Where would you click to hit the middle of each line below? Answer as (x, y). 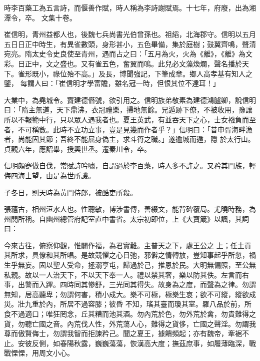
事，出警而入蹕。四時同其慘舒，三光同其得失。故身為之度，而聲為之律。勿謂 (130, 284)
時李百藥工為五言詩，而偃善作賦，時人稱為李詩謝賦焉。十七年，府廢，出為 (126, 7)
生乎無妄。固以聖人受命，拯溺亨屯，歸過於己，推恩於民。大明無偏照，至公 (126, 265)
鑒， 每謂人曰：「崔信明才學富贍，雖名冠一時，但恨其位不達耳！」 (112, 83)
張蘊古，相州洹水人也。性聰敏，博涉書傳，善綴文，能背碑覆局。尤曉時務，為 (130, 209)
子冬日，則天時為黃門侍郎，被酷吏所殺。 (70, 192)
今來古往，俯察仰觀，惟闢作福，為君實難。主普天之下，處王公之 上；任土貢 (128, 245)
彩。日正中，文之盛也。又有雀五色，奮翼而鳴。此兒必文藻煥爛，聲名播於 (123, 63)
